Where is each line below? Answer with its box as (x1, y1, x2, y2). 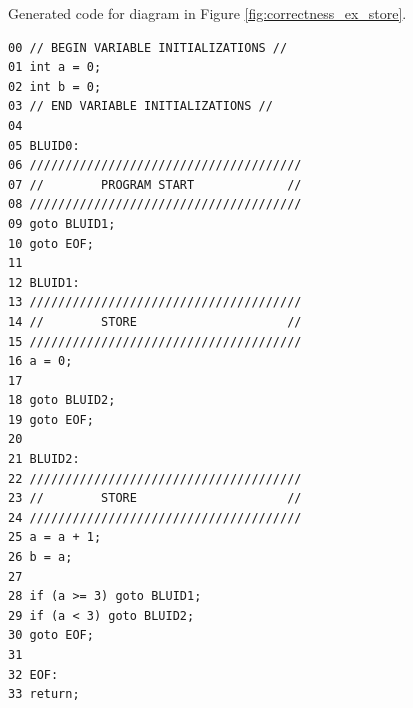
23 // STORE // (8, 491, 302, 506)
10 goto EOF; (8, 236, 94, 251)
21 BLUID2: (8, 452, 80, 467)
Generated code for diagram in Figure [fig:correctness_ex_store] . (8, 3, 407, 23)
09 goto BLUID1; (8, 216, 116, 231)
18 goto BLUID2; (8, 393, 116, 408)
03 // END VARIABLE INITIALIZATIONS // (8, 99, 273, 114)
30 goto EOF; (8, 628, 94, 643)
